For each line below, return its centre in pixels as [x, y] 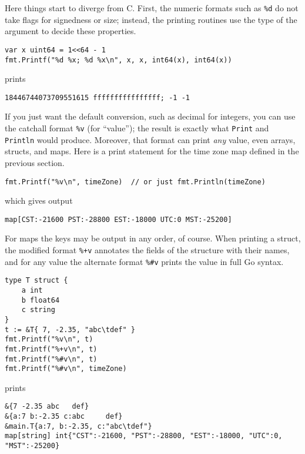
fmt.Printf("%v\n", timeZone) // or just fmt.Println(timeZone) [135, 182]
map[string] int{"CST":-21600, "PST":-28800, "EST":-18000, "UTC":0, [144, 436]
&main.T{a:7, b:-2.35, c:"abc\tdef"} [78, 426]
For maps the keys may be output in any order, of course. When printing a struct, [153, 238]
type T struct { [36, 281]
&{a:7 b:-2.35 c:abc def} [64, 417]
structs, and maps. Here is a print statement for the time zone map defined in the [152, 151]
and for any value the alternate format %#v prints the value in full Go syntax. [144, 261]
